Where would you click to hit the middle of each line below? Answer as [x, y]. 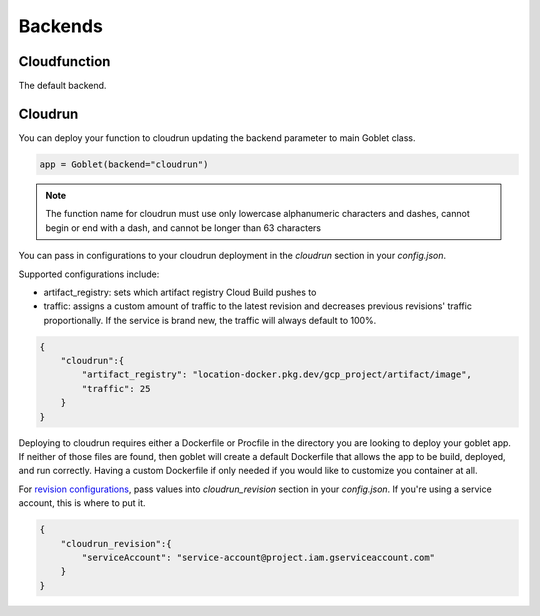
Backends [61, 26]
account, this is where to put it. [82, 503]
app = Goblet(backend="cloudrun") [124, 164]
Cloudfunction [64, 61]
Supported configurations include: [89, 274]
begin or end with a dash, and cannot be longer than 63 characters [183, 227]
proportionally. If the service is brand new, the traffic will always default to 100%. [210, 320]
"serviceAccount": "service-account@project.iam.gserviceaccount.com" [258, 557]
